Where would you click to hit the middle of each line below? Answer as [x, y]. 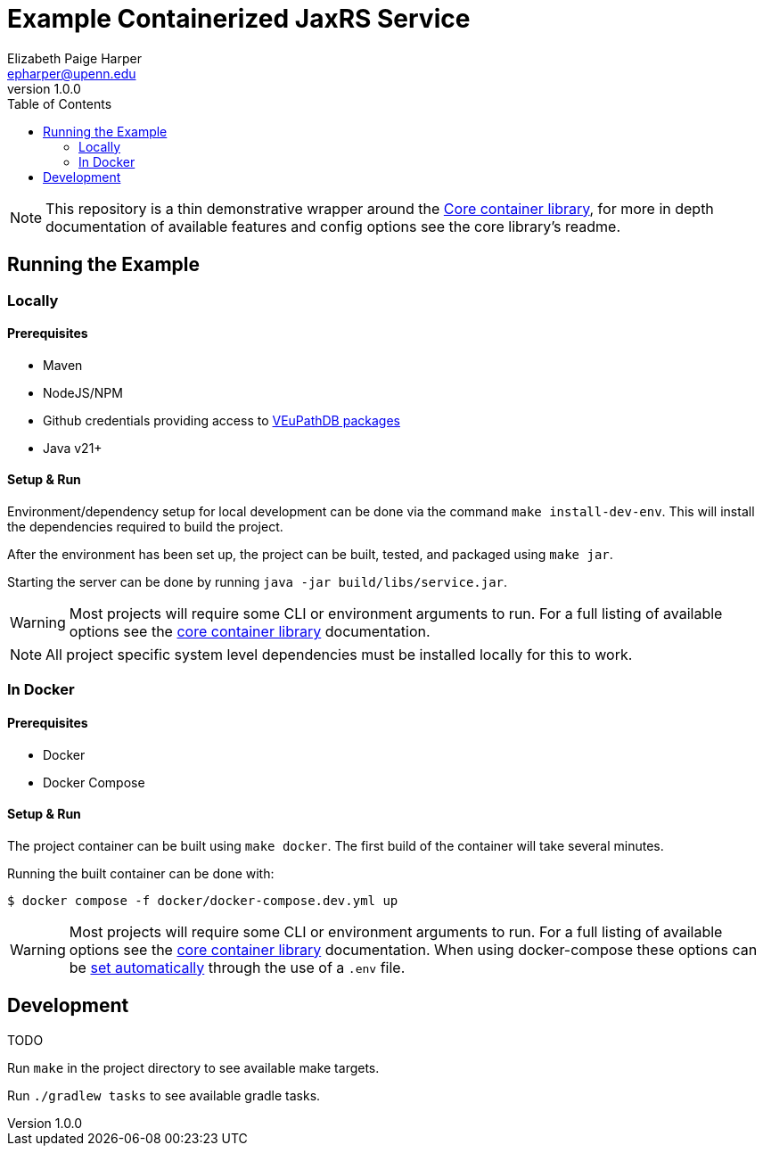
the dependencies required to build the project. [145, 527]
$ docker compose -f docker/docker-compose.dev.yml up [203, 900]
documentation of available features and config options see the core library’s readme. [333, 226]
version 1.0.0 [44, 88]
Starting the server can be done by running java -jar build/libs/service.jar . [258, 582]
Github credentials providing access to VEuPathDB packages [222, 420]
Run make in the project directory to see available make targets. [193, 1067]
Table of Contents [60, 103]
